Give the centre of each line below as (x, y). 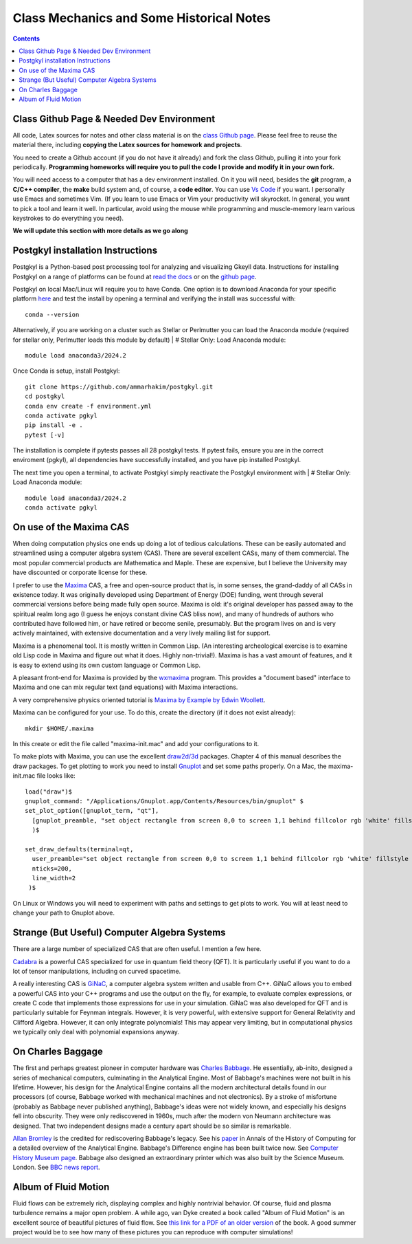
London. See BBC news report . (56, 1167)
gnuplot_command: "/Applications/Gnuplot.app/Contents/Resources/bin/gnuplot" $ (164, 801)
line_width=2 (54, 878)
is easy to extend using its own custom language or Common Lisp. (107, 665)
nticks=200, (52, 869)
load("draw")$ (48, 792)
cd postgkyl (45, 396)
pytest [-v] (45, 435)
